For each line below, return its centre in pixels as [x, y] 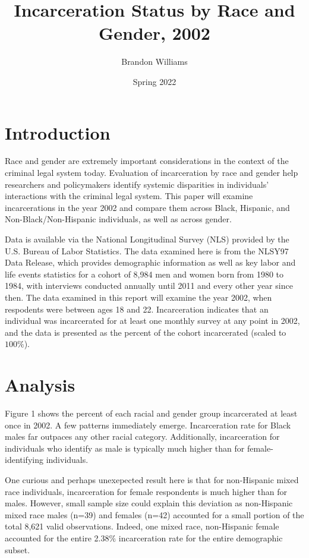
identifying [24, 460]
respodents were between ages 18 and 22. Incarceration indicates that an [137, 309]
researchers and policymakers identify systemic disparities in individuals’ [137, 184]
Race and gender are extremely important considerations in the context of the [147, 161]
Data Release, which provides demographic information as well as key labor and [150, 262]
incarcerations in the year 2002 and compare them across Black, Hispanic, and [147, 207]
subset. [18, 549]
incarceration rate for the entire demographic [201, 538]
